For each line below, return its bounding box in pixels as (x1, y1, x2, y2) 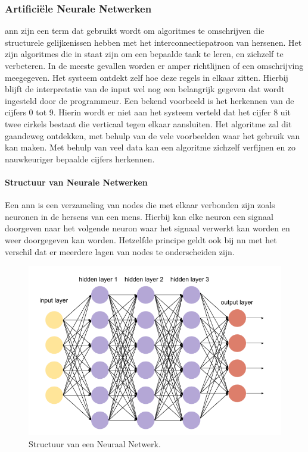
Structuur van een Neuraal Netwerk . (29, 437, 161, 450)
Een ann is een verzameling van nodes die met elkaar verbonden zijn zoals (5, 199, 275, 211)
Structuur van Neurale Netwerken (5, 175, 148, 188)
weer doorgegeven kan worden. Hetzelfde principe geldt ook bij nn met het (5, 233, 277, 246)
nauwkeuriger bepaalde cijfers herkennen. (5, 152, 155, 165)
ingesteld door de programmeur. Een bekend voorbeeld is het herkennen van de (5, 94, 294, 106)
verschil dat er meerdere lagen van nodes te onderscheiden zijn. (5, 245, 235, 258)
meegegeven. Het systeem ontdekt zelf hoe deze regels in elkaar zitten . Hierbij (5, 71, 288, 83)
